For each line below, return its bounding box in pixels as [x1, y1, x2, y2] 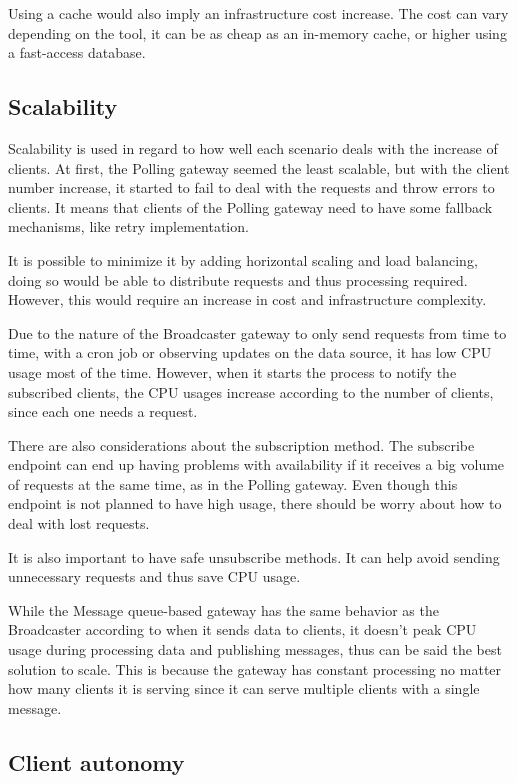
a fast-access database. [8, 42, 146, 63]
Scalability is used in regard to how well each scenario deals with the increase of [8, 137, 498, 158]
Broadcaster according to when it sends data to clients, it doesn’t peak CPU [8, 619, 477, 640]
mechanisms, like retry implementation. [8, 216, 249, 237]
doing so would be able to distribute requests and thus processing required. [8, 269, 468, 290]
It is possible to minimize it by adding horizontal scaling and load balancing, [8, 249, 478, 270]
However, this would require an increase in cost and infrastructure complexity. [8, 289, 487, 310]
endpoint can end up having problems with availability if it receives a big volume [8, 454, 505, 475]
